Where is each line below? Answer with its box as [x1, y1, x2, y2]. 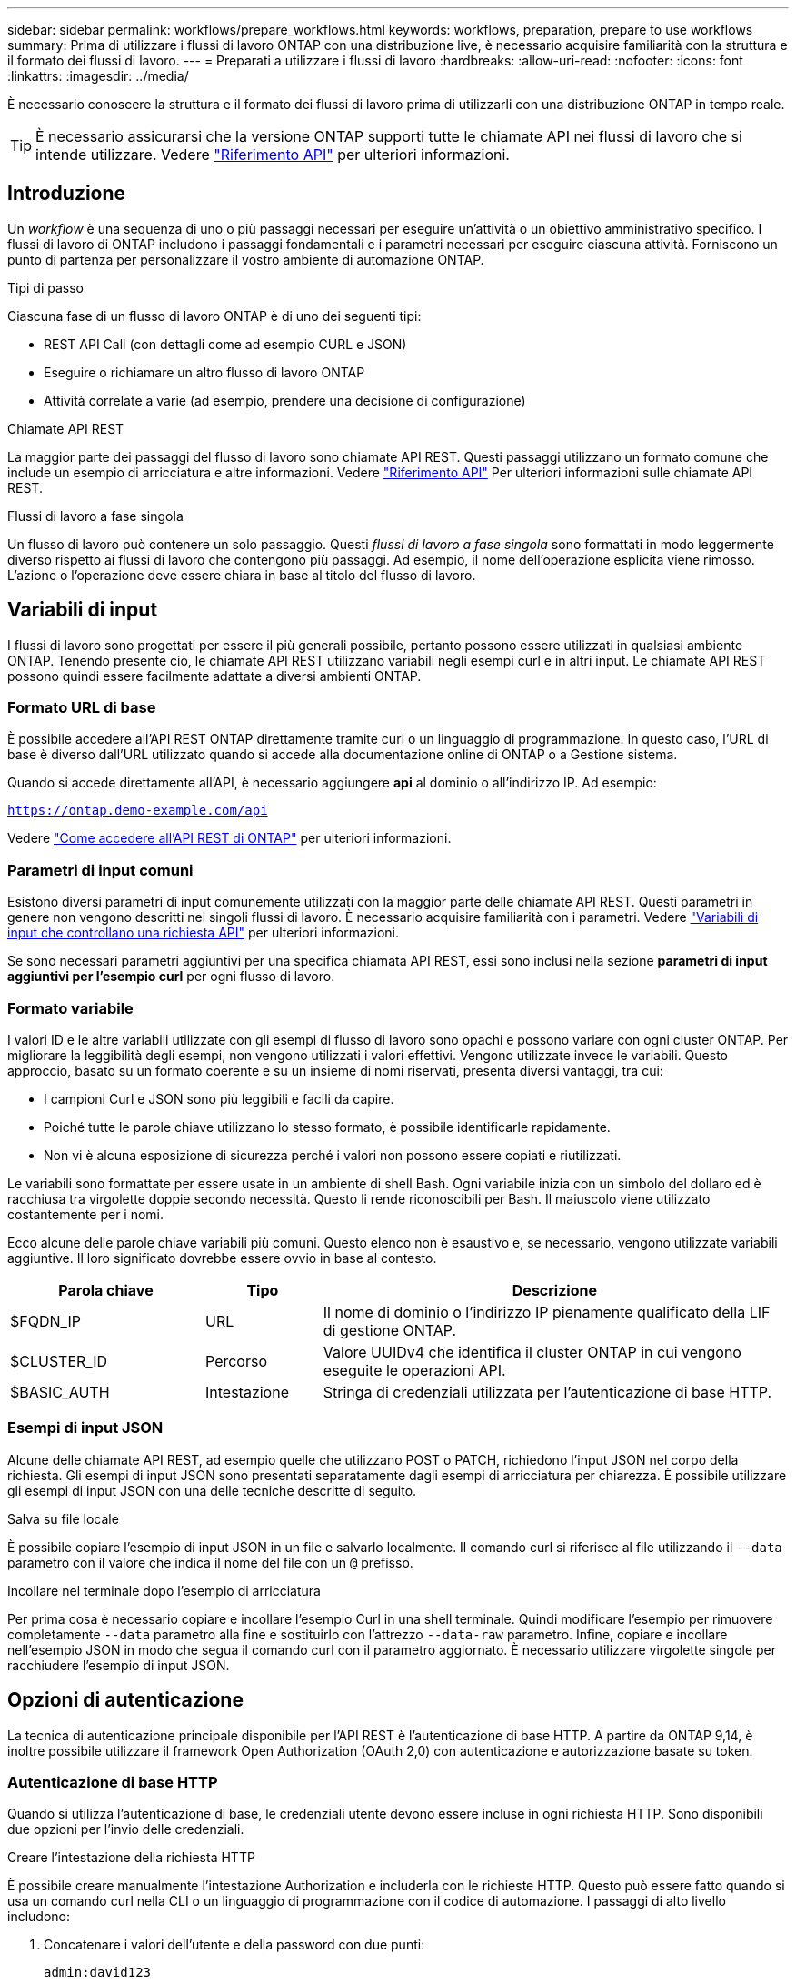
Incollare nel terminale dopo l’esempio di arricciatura [7, 1582, 321, 1598]
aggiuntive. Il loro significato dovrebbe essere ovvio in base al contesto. [7, 1249, 437, 1266]
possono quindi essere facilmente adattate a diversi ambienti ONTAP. [7, 667, 422, 684]
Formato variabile [7, 998, 134, 1017]
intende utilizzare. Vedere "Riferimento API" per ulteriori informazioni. [35, 145, 510, 164]
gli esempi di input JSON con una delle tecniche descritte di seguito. [7, 1482, 417, 1498]
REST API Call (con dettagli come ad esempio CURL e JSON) [44, 336, 407, 352]
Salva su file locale [7, 1510, 119, 1527]
